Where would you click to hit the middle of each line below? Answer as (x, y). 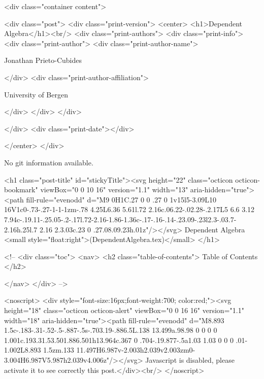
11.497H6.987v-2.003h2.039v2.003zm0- (136, 350)
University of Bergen (36, 94)
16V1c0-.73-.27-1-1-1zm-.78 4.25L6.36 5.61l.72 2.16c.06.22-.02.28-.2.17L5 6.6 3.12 (129, 209)
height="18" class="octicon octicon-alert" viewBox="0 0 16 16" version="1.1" (124, 310)
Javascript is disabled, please (190, 360)
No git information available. (49, 162)
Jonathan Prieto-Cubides (43, 60)
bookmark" (21, 189)
